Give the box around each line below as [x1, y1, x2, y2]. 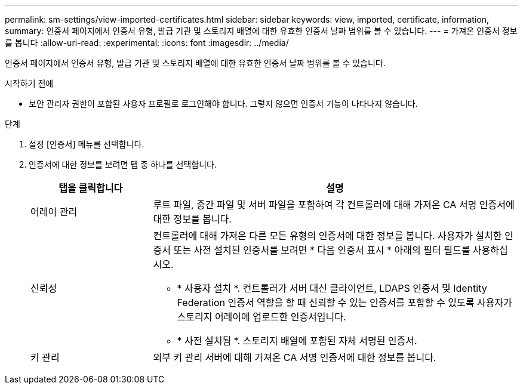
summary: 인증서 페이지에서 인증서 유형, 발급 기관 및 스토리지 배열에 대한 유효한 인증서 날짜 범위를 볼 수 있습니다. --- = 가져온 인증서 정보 [5, 26, 518, 36]
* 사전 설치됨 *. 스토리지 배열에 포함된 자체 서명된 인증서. [177, 335, 417, 347]
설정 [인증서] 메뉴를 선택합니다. [29, 139, 144, 149]
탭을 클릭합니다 [59, 182, 123, 194]
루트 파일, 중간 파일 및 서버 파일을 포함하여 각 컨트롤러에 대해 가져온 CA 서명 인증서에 [153, 199, 515, 211]
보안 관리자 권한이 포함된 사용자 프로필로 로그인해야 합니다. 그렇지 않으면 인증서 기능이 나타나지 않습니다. [29, 98, 418, 109]
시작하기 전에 [5, 78, 54, 88]
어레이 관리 [30, 206, 78, 218]
